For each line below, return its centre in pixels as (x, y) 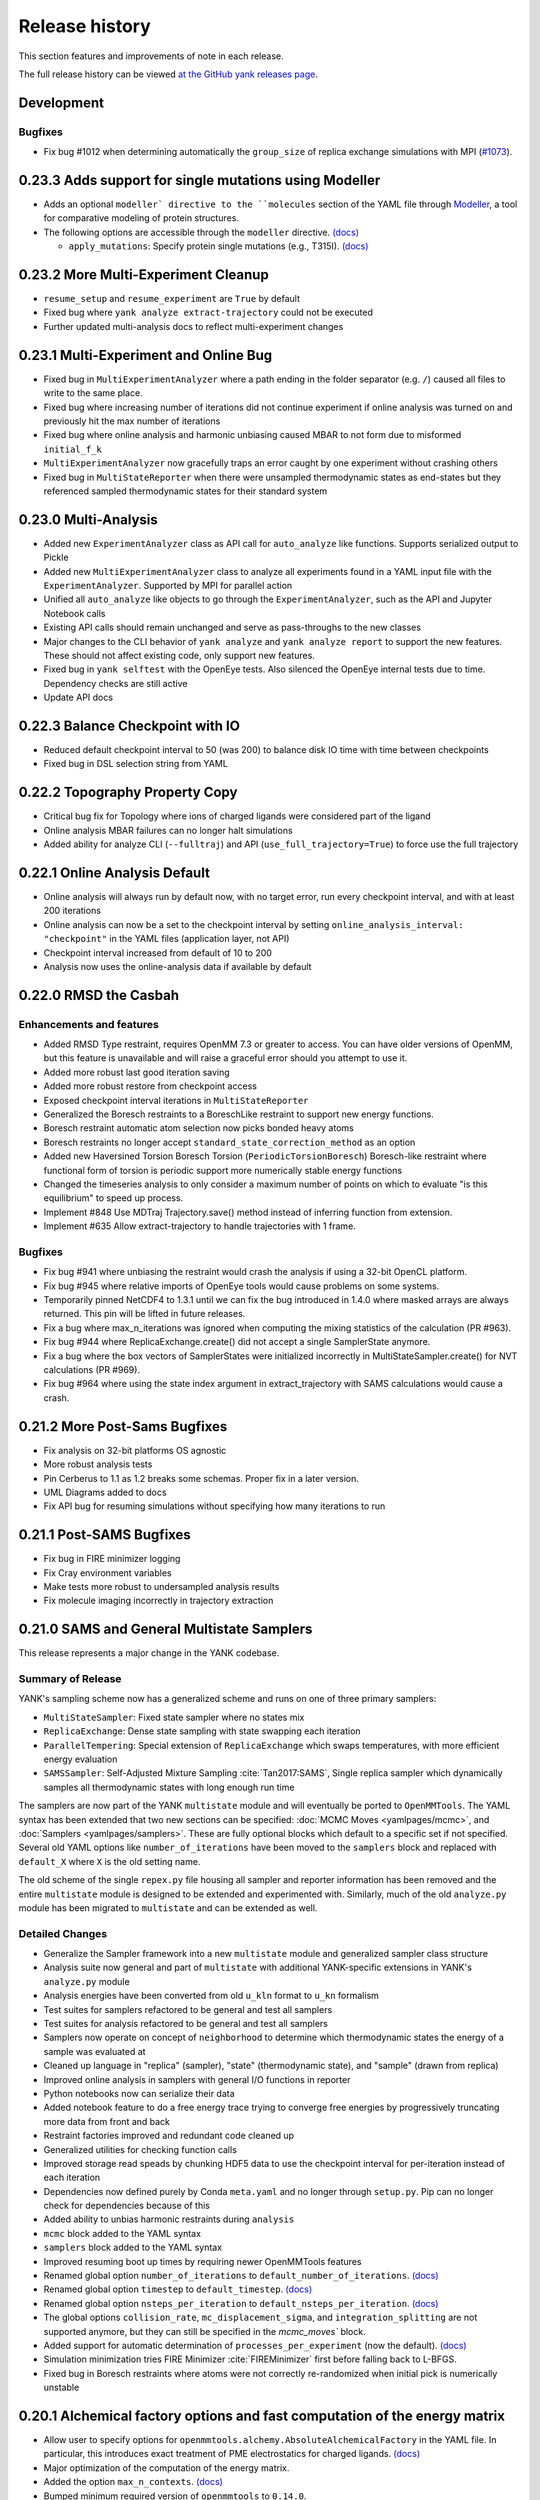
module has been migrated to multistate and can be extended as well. (168, 1907)
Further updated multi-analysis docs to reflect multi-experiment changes (193, 326)
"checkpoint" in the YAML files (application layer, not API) (166, 939)
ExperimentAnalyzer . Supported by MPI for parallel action (168, 585)
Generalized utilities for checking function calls (140, 2149)
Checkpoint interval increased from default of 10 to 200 (157, 952)
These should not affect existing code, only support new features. (179, 655)
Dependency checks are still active (115, 683)
